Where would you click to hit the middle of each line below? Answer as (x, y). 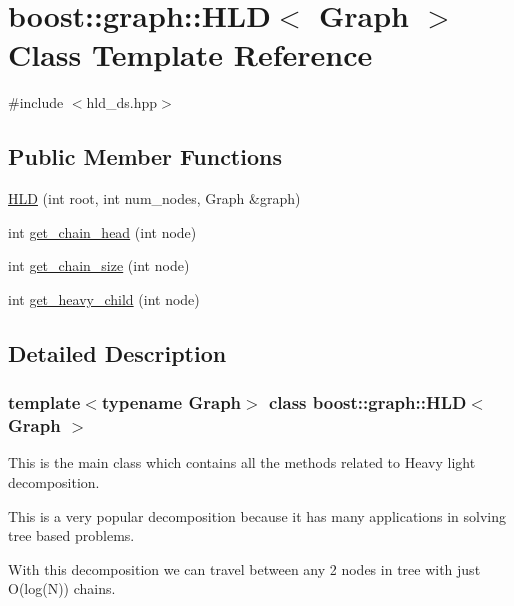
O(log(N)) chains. (62, 588)
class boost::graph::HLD (367, 402)
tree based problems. (71, 535)
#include (36, 102)
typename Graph (171, 402)
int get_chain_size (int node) (99, 265)
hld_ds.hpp (122, 102)
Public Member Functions (145, 156)
